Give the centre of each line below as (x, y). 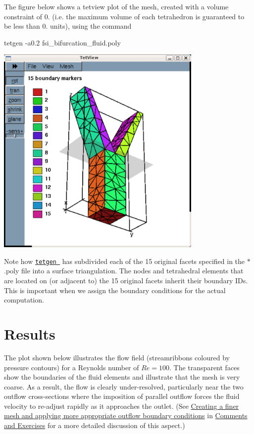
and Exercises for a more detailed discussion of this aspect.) (95, 425)
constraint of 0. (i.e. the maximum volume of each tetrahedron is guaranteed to (124, 16)
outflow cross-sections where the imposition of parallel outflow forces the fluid (122, 396)
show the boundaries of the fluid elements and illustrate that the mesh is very (122, 377)
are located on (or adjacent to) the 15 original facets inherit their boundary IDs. (126, 281)
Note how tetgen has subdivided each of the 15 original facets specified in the (125, 261)
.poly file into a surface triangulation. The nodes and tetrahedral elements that (124, 271)
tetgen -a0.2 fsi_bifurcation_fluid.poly (62, 42)
